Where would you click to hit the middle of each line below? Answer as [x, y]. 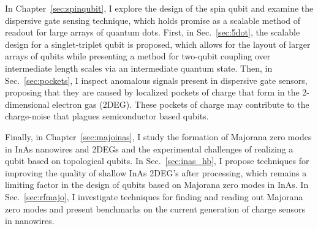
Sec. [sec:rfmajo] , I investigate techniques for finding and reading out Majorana [154, 196]
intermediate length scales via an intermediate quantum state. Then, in [139, 68]
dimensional [27, 104]
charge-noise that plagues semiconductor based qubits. [107, 116]
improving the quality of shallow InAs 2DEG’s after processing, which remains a [156, 172]
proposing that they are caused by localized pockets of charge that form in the [152, 92]
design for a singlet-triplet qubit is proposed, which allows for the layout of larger [158, 44]
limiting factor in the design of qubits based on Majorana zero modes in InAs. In [157, 185]
